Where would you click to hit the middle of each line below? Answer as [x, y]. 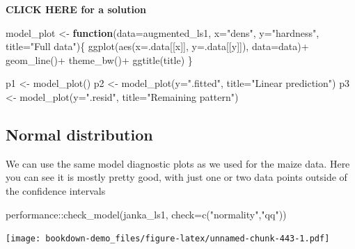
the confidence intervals [56, 190]
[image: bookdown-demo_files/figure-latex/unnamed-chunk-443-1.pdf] [168, 239]
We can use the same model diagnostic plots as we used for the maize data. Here [178, 163]
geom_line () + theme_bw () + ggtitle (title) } [99, 59]
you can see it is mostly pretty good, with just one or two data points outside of [176, 177]
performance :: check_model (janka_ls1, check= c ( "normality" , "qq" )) [146, 214]
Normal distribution [79, 134]
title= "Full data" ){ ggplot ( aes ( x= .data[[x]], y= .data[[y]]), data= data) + [157, 46]
